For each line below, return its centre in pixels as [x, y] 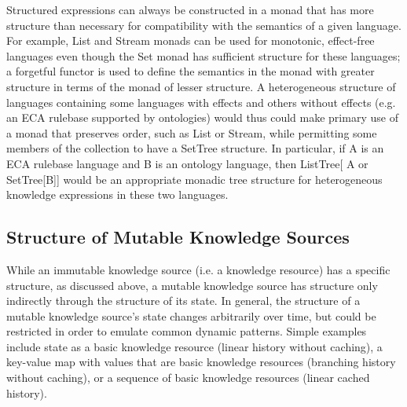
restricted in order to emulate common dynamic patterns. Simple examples [187, 331]
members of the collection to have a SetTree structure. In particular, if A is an [195, 148]
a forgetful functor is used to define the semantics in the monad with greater [191, 71]
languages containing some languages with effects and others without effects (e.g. [201, 102]
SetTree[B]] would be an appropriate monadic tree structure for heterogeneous [194, 179]
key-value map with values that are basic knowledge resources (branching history [201, 362]
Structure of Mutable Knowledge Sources [178, 237]
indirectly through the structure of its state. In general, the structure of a [183, 301]
